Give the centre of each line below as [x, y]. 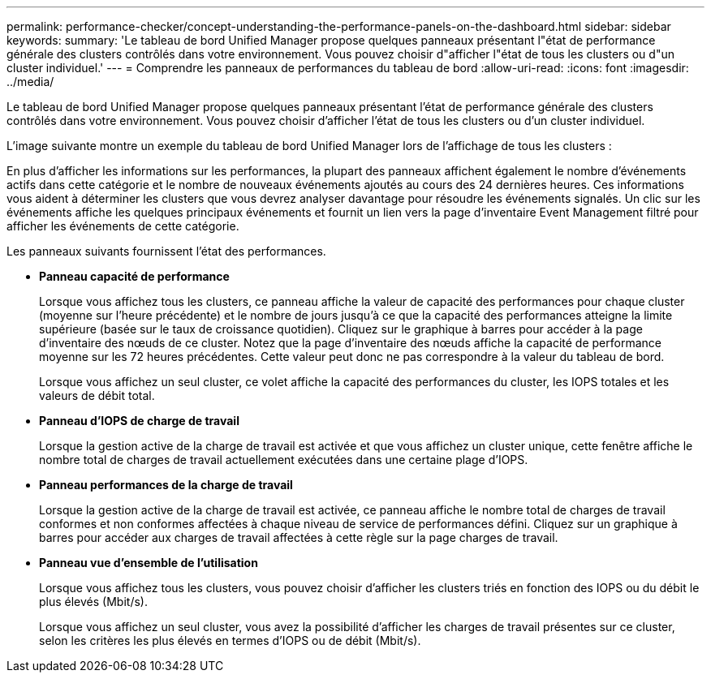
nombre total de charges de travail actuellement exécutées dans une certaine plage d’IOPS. [284, 460]
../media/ [30, 82]
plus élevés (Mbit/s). [93, 602]
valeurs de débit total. [97, 395]
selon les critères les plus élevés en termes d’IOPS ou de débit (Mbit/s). [230, 640]
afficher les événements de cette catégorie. [123, 226]
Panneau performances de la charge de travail [166, 485]
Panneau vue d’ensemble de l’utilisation [149, 563]
